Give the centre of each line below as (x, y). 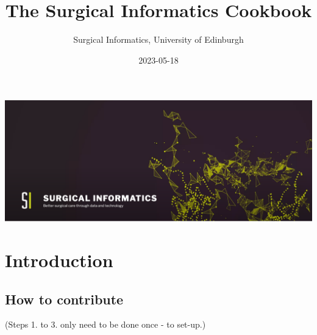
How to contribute (64, 299)
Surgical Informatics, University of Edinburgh (158, 39)
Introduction (59, 260)
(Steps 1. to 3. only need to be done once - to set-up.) (105, 324)
